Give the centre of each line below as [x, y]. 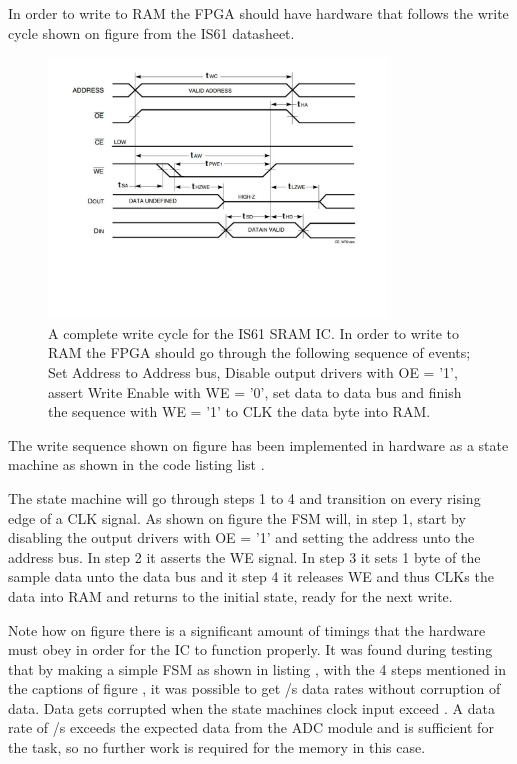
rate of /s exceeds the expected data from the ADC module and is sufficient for [251, 727]
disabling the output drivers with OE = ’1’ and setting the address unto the [241, 537]
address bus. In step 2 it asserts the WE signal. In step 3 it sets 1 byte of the [244, 556]
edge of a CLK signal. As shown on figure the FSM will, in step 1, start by [237, 517]
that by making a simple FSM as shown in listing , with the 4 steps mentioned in [257, 668]
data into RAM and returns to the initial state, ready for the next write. [230, 595]
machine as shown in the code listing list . [136, 464]
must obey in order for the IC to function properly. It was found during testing [250, 649]
